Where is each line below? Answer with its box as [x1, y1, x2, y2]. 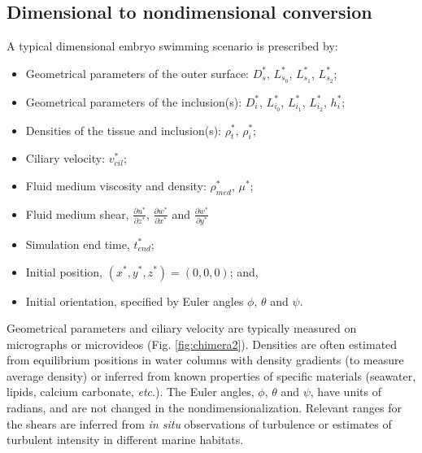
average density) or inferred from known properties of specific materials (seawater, [7, 367, 416, 384]
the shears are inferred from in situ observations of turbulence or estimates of [7, 415, 392, 432]
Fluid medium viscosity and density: [25, 176, 207, 194]
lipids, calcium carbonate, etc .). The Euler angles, [7, 383, 255, 400]
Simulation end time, [25, 235, 130, 252]
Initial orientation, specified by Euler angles [25, 292, 244, 309]
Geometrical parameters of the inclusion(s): [25, 93, 242, 110]
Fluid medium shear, [25, 205, 129, 222]
